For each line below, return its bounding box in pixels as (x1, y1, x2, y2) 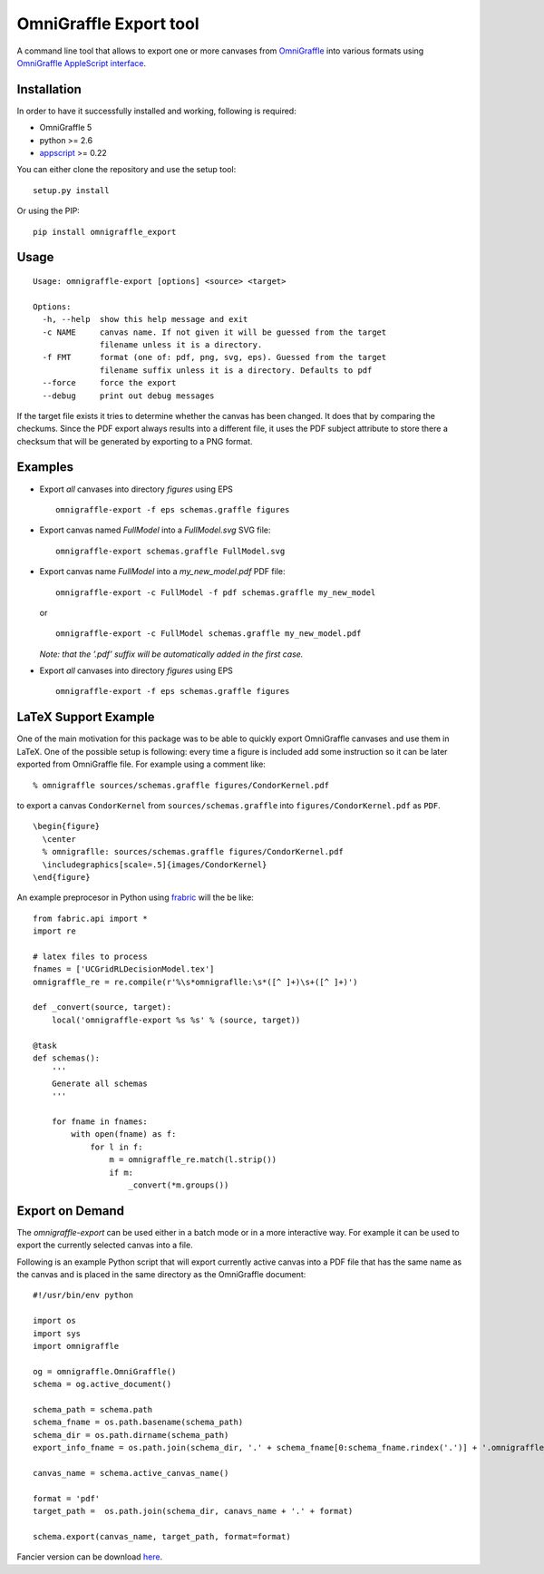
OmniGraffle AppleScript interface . (16, 57, 147, 68)
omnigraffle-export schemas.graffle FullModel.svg (55, 545, 286, 556)
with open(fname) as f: (71, 1129, 177, 1139)
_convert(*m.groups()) (128, 1179, 229, 1190)
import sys (33, 1328, 82, 1338)
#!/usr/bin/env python (33, 1290, 134, 1301)
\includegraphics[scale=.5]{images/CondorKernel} (42, 859, 267, 870)
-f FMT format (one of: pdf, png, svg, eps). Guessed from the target (42, 352, 387, 363)
